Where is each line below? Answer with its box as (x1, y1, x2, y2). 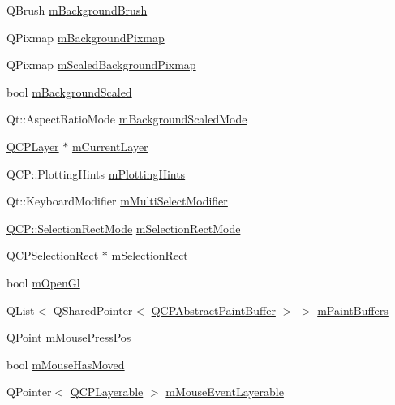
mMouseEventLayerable (165, 383, 284, 400)
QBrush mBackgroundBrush (6, 2, 148, 18)
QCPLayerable (70, 383, 144, 400)
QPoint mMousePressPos (6, 329, 131, 346)
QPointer (6, 383, 52, 400)
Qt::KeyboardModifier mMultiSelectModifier (6, 192, 228, 209)
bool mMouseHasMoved (6, 355, 125, 373)
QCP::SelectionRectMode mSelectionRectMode (6, 219, 241, 236)
